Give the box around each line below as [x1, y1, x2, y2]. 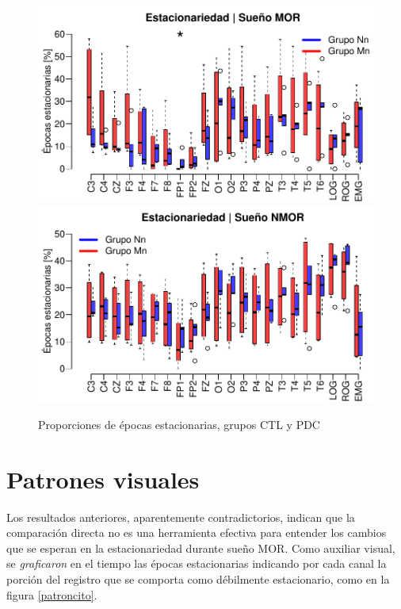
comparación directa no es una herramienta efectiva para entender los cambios [6, 524, 387, 541]
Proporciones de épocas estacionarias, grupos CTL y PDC [38, 416, 320, 432]
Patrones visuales [6, 462, 200, 495]
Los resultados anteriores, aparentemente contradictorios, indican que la [6, 508, 355, 525]
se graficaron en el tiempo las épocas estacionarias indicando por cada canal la [6, 555, 387, 572]
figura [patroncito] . [6, 586, 97, 603]
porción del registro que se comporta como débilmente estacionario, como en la [6, 570, 390, 587]
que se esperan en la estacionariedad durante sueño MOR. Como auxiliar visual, [6, 539, 395, 556]
